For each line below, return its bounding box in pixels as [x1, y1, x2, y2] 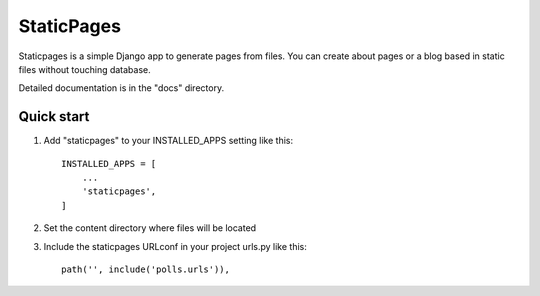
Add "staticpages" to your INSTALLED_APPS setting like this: [43, 135, 294, 147]
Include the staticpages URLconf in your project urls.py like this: [43, 240, 307, 252]
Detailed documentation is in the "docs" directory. [18, 82, 225, 94]
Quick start [18, 108, 90, 125]
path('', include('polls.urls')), [61, 263, 230, 275]
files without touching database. [18, 63, 152, 75]
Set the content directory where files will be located [43, 222, 257, 234]
